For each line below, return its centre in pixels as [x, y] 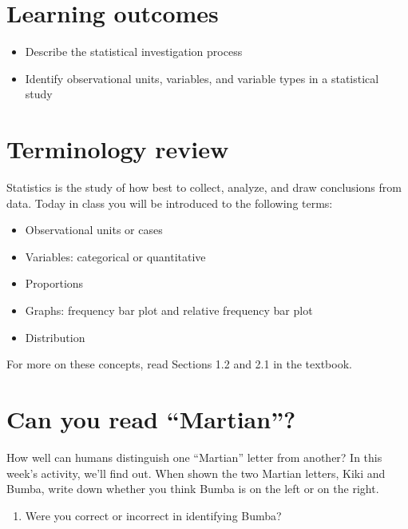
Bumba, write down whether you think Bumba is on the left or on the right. [193, 489]
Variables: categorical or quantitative [115, 256]
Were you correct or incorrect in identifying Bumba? [153, 515]
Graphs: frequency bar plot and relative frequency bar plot [169, 310]
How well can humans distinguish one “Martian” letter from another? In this [194, 457]
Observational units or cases [94, 230]
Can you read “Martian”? [151, 418]
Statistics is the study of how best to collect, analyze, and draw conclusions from [204, 187]
